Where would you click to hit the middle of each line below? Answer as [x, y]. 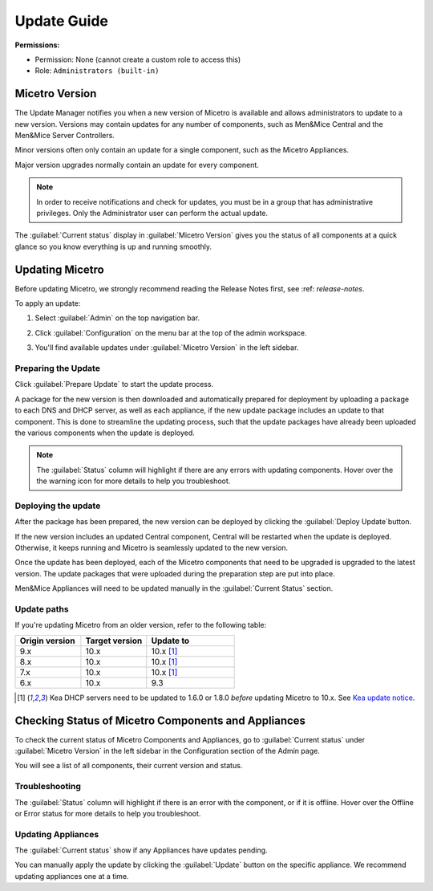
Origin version [47, 641]
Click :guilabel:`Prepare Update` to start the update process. [114, 384]
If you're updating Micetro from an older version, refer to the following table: [141, 625]
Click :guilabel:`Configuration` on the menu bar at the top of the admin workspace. [171, 332]
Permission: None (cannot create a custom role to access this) [138, 59]
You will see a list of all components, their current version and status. [129, 766]
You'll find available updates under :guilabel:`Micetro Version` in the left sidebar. [167, 348]
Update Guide [61, 21]
